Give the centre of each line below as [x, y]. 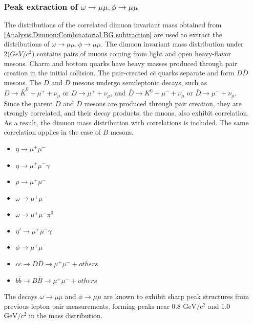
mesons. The [23, 82]
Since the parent [28, 103]
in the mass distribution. [66, 315]
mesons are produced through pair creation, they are [163, 103]
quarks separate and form [196, 73]
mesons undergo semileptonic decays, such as [140, 82]
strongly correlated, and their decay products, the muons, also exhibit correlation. [126, 113]
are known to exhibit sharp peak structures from [176, 296]
